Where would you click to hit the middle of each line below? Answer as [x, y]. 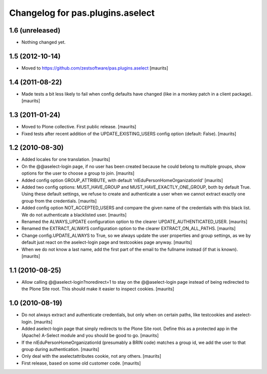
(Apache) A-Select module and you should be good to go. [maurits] [90, 336]
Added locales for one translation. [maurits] [66, 159]
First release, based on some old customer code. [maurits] [81, 363]
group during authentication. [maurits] [60, 349]
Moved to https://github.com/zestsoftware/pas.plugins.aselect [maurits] [95, 68]
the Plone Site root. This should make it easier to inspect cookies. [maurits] [98, 289]
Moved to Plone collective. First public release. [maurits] [79, 127]
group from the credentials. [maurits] [59, 201]
